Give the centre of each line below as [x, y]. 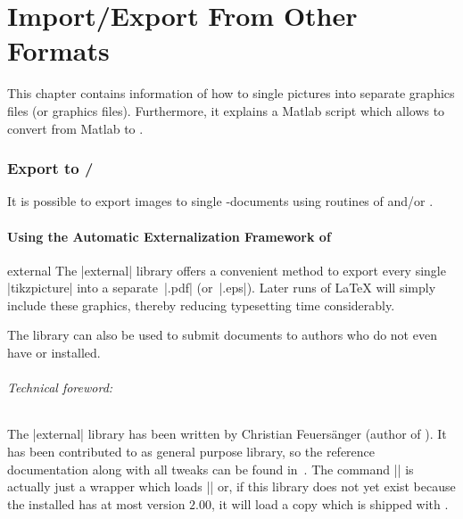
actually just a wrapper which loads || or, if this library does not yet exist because [231, 486]
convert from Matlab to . [75, 128]
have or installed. [54, 353]
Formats [58, 50]
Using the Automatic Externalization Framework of [169, 236]
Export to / [50, 168]
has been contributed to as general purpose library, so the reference [191, 452]
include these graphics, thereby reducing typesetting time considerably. [201, 305]
